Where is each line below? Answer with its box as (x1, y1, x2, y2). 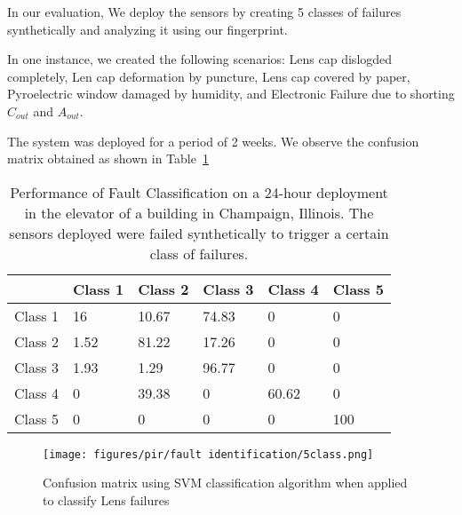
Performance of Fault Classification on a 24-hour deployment (10, 181, 388, 202)
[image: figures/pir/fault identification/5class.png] (43, 448, 374, 461)
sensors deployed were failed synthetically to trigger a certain (9, 222, 389, 243)
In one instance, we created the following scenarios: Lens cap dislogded (7, 50, 393, 68)
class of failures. (149, 242, 249, 264)
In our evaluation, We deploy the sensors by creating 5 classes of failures (7, 3, 402, 20)
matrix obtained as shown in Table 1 (7, 149, 209, 168)
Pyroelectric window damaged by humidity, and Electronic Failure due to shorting (7, 84, 455, 103)
